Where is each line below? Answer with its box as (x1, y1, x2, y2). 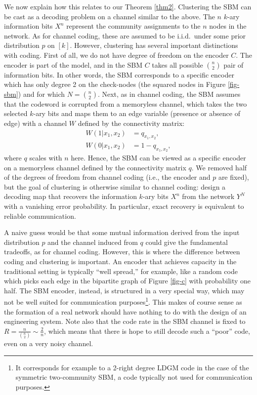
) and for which (18, 88, 65, 99)
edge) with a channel (4, 118, 67, 128)
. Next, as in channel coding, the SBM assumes (97, 88, 241, 99)
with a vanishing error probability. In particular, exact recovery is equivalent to (4, 200, 244, 211)
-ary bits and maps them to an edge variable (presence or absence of (33, 108, 240, 118)
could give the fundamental (145, 237, 228, 247)
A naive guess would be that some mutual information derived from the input (4, 227, 240, 237)
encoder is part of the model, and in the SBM (4, 59, 142, 70)
